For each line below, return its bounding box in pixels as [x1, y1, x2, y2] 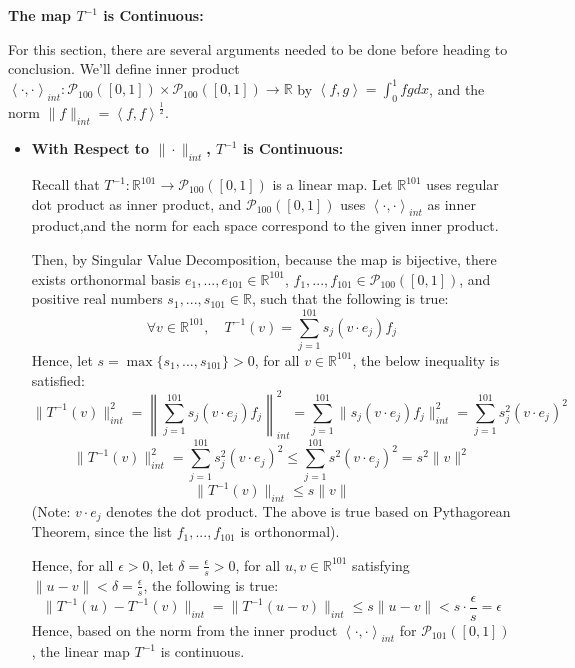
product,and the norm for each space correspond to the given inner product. [31, 215, 499, 236]
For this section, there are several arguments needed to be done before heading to [8, 38, 508, 59]
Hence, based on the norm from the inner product [31, 619, 338, 640]
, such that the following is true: [251, 288, 449, 309]
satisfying [352, 554, 410, 575]
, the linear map [31, 641, 130, 662]
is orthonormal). [240, 521, 340, 542]
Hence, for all [31, 554, 114, 575]
